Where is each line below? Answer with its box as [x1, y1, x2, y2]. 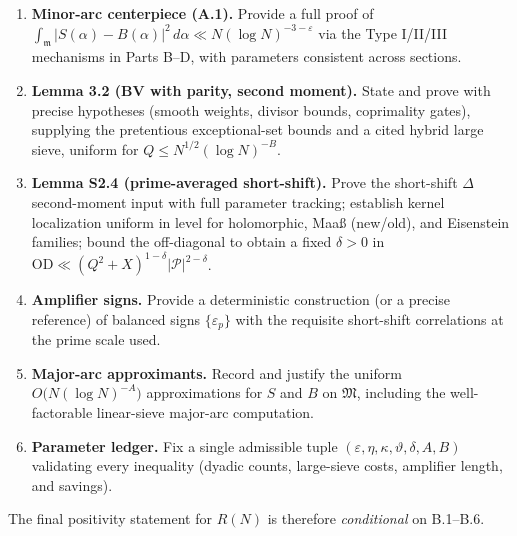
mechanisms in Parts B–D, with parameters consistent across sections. [31, 46, 462, 67]
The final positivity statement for [8, 508, 212, 529]
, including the [356, 382, 446, 403]
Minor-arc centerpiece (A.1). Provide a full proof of [31, 3, 374, 23]
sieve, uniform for [31, 138, 139, 159]
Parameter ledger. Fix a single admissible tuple [31, 435, 338, 456]
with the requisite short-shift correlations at [235, 308, 504, 329]
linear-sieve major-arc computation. [96, 402, 314, 423]
